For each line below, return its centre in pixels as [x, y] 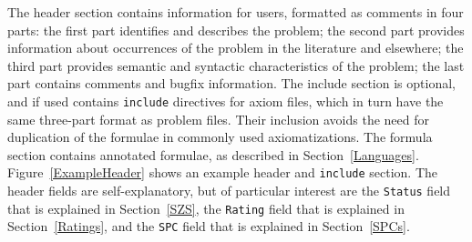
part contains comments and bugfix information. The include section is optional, [231, 83]
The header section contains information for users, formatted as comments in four [236, 12]
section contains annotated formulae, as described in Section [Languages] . [213, 154]
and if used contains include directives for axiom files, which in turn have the [226, 101]
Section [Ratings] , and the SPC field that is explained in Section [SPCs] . [209, 226]
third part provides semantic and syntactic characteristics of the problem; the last [236, 65]
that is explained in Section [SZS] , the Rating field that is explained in [206, 208]
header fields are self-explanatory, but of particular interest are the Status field [229, 191]
